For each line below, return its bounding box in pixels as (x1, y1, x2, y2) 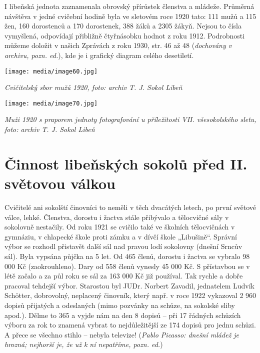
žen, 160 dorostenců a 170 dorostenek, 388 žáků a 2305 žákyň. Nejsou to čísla (4, 20, 242, 31)
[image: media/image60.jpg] (4, 67, 98, 75)
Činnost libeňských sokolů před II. (4, 153, 247, 173)
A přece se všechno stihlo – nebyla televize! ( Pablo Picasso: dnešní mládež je (4, 329, 239, 339)
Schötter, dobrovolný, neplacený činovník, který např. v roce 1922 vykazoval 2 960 (4, 290, 256, 300)
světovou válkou (4, 173, 115, 193)
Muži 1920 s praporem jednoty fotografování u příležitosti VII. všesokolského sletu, (4, 114, 256, 124)
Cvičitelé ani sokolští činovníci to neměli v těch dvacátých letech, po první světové (4, 201, 256, 212)
